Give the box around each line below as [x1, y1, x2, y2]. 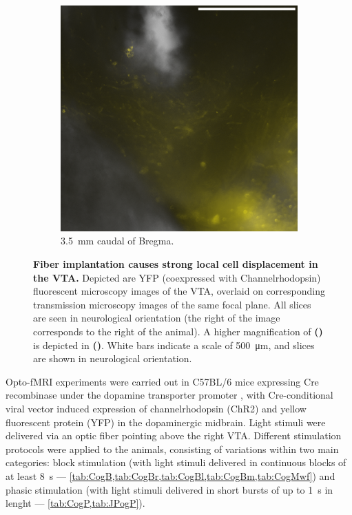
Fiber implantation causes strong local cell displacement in [33, 257, 318, 271]
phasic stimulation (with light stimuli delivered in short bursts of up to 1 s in [6, 482, 333, 496]
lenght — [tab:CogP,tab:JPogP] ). [6, 496, 145, 510]
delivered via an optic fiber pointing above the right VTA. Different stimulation [6, 428, 342, 443]
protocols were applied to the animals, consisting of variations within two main [6, 441, 339, 456]
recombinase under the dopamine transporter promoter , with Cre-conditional [6, 388, 333, 402]
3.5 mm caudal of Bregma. [61, 233, 174, 248]
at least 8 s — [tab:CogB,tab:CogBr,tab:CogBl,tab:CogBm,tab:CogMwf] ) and [6, 468, 335, 483]
